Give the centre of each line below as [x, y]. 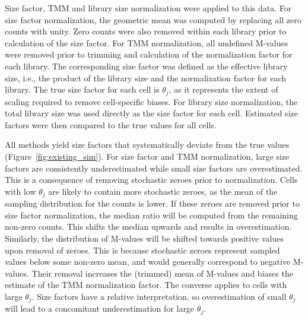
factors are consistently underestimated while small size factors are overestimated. [154, 168]
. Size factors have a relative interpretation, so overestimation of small [159, 296]
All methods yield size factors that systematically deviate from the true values [147, 145]
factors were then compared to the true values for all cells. [111, 124]
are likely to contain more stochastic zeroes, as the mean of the [163, 191]
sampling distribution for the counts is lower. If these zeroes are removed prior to [152, 203]
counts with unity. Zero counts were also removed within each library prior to [146, 31]
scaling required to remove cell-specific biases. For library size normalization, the [151, 101]
